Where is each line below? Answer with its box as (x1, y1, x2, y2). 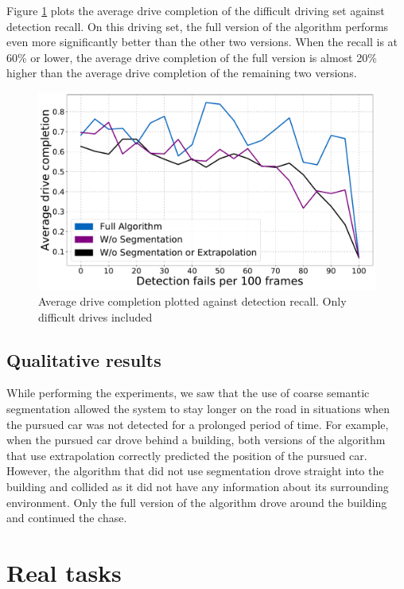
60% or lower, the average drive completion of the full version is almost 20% (6, 49, 377, 65)
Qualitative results (6, 347, 161, 372)
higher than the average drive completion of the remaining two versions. (6, 64, 357, 81)
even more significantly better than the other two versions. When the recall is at (6, 33, 398, 50)
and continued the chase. (6, 509, 127, 526)
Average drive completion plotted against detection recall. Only (38, 293, 347, 309)
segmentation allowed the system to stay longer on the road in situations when (6, 400, 390, 416)
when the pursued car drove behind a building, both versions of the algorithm (6, 431, 386, 448)
